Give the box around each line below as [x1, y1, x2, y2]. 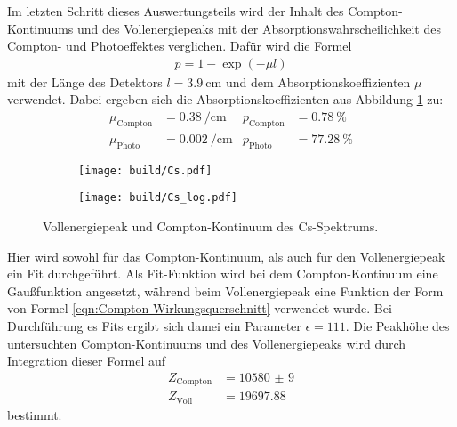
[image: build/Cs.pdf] [78, 164, 212, 177]
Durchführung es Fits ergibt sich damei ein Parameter [7, 316, 301, 334]
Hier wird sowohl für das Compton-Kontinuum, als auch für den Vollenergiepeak [7, 246, 445, 265]
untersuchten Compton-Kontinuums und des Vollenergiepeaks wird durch [7, 334, 406, 352]
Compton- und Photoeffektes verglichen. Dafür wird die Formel [7, 36, 352, 55]
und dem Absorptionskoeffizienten [225, 72, 411, 91]
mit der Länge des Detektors [7, 72, 163, 91]
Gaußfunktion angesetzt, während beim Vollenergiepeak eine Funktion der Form [7, 281, 444, 300]
